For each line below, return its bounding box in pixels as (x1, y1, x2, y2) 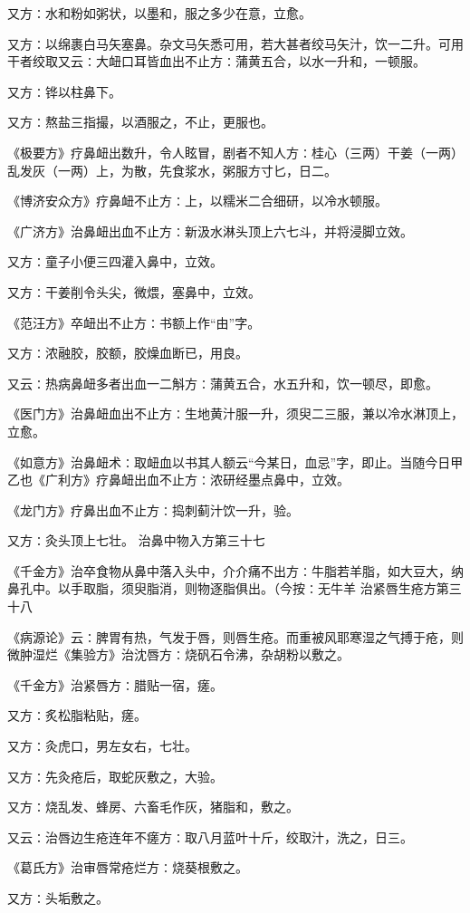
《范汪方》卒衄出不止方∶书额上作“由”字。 (7, 312, 261, 332)
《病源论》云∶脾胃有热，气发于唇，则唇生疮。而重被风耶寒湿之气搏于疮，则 (7, 627, 464, 646)
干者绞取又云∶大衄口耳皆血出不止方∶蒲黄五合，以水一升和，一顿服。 (7, 52, 426, 71)
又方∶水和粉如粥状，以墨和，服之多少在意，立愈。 (7, 4, 312, 22)
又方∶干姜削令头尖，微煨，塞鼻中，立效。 (7, 282, 261, 301)
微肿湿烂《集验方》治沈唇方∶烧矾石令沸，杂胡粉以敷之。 (7, 645, 350, 664)
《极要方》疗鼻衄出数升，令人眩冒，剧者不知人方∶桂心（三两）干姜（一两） (7, 142, 464, 161)
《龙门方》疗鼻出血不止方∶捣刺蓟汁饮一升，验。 (7, 500, 299, 519)
